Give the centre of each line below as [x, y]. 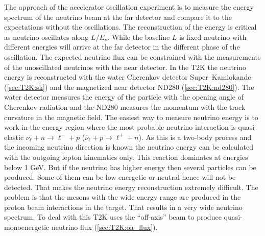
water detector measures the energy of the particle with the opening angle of [124, 97]
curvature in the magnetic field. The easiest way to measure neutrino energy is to [131, 117]
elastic [14, 137]
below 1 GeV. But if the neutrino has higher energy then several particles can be [130, 167]
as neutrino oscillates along [46, 37]
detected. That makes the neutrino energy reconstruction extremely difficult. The [131, 187]
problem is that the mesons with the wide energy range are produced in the [123, 197]
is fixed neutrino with [213, 37]
